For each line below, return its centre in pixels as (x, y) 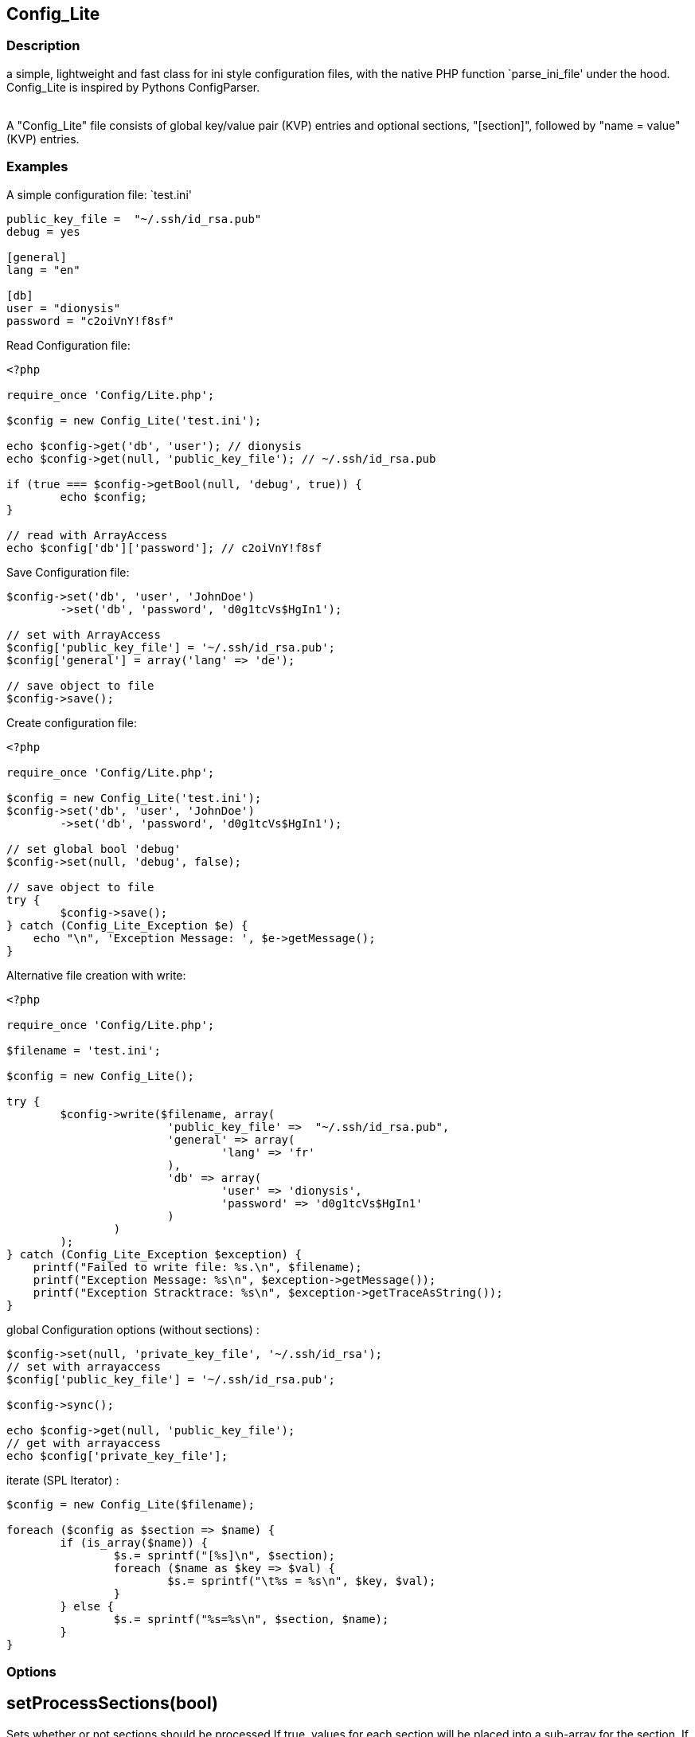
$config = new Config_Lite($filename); (131, 1504)
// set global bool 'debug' (94, 849)
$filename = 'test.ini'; (84, 1050)
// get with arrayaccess (84, 1443)
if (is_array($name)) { (134, 1542)
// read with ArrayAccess (87, 535)
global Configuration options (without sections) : (133, 1329)
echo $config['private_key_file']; (117, 1455)
